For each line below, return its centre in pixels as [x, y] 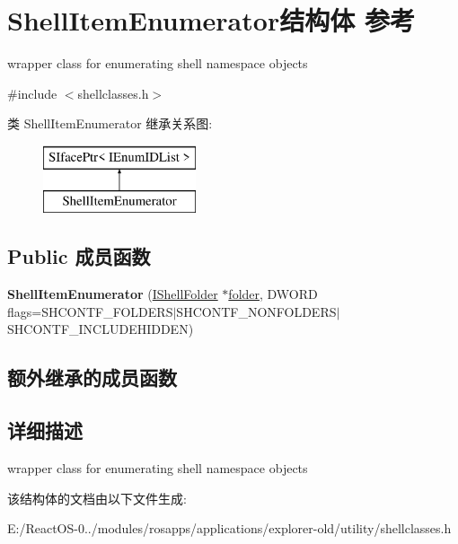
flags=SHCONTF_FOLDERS [90, 311]
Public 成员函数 [79, 256]
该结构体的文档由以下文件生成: [97, 498]
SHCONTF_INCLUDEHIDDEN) [101, 329]
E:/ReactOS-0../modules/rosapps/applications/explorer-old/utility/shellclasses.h [229, 528]
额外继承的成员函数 [92, 377]
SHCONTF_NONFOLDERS [256, 311]
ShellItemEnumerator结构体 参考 [211, 20]
